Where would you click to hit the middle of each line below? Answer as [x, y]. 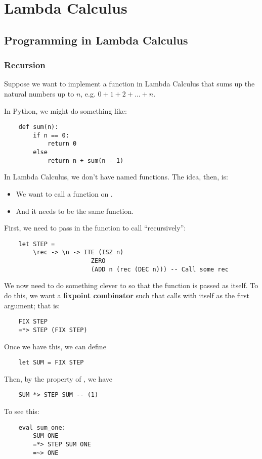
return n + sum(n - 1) [85, 160]
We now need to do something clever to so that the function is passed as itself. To [131, 285]
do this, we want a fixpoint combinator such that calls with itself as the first [127, 295]
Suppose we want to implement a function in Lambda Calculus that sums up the [129, 84]
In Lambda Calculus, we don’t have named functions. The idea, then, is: [116, 177]
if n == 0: [51, 135]
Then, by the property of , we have [58, 378]
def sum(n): [38, 127]
